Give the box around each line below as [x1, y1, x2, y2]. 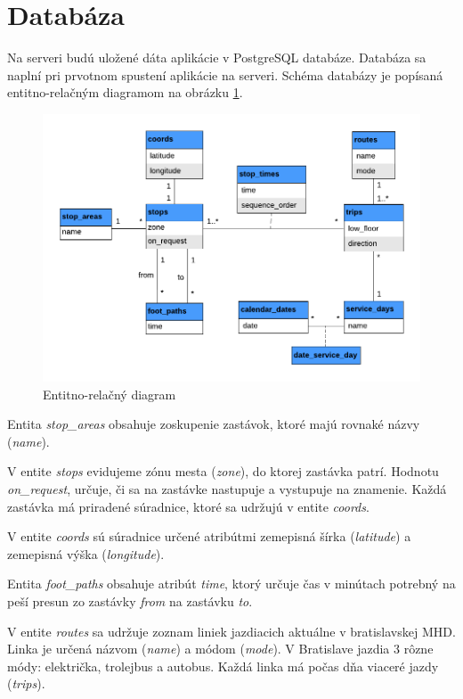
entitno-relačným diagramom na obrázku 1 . [7, 83, 243, 102]
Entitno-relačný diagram [43, 384, 176, 403]
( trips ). [7, 674, 45, 693]
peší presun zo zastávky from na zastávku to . [7, 592, 253, 611]
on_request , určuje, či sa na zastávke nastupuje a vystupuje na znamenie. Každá [7, 480, 447, 498]
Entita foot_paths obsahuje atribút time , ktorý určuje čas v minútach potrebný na [7, 574, 456, 593]
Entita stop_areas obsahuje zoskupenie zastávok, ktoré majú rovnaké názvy [7, 415, 420, 433]
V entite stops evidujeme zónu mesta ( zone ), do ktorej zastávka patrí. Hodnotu [7, 462, 439, 481]
